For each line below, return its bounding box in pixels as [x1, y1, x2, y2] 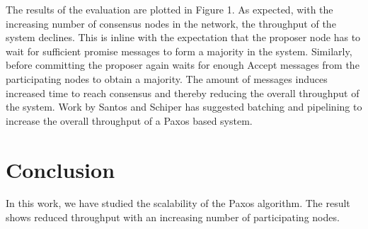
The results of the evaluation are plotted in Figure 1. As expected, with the [6, 2, 333, 16]
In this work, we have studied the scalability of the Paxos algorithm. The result [6, 196, 350, 211]
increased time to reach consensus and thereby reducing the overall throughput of [6, 85, 360, 100]
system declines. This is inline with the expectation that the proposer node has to [6, 30, 361, 45]
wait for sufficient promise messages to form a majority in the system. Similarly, [6, 43, 352, 58]
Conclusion [6, 155, 115, 184]
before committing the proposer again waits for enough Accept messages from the [6, 57, 360, 72]
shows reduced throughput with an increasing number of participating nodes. [6, 210, 340, 225]
